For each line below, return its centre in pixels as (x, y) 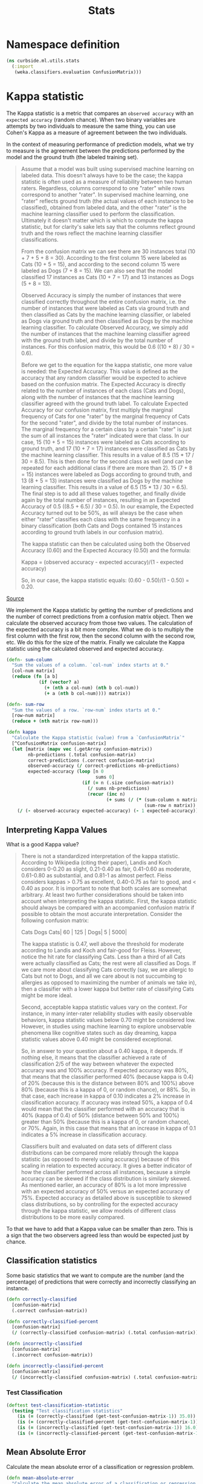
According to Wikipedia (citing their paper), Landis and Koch (96, 863)
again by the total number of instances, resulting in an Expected (100, 500)
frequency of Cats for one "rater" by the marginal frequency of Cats (105, 416)
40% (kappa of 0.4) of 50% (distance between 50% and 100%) (100, 1115)
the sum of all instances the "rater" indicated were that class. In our (105, 435)
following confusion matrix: (55, 920)
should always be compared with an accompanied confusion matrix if (108, 908)
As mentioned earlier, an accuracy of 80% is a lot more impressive (104, 1185)
